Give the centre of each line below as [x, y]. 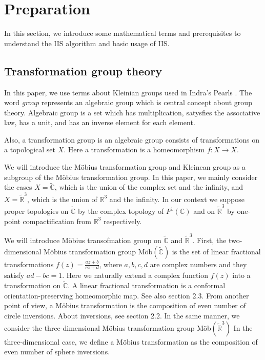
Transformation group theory [83, 71]
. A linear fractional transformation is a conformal [147, 285]
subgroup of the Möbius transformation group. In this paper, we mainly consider [131, 177]
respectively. [123, 221]
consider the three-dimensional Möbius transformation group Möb [108, 327]
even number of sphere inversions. [57, 352]
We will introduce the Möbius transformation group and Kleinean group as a [125, 167]
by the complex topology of [121, 211]
